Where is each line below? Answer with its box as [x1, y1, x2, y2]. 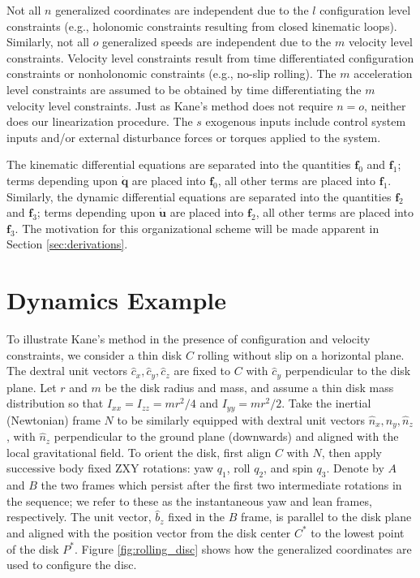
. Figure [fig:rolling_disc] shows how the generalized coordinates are [75, 540, 412, 557]
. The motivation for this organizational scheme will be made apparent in [15, 219, 379, 236]
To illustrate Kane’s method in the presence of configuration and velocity [6, 330, 371, 347]
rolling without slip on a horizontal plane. [197, 346, 405, 363]
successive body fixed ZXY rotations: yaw [6, 459, 214, 477]
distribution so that [6, 395, 104, 412]
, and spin [264, 459, 313, 477]
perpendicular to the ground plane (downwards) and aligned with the [54, 428, 399, 445]
